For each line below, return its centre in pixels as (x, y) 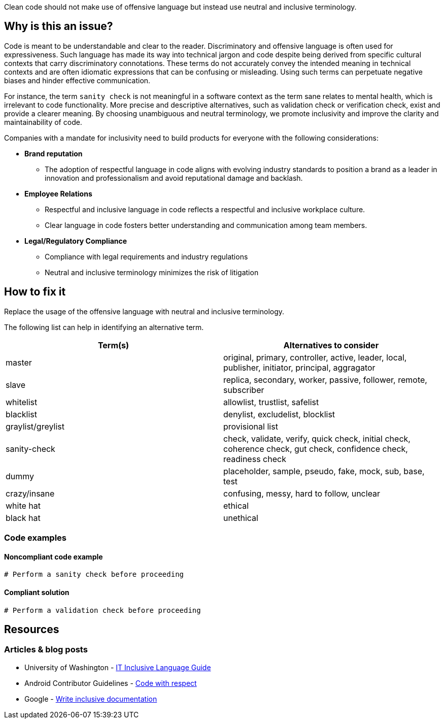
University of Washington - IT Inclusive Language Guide (118, 667)
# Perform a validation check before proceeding (103, 610)
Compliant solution (37, 592)
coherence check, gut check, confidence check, (316, 449)
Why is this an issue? (59, 26)
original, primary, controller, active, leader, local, (315, 357)
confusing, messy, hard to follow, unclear (302, 493)
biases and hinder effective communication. (77, 80)
